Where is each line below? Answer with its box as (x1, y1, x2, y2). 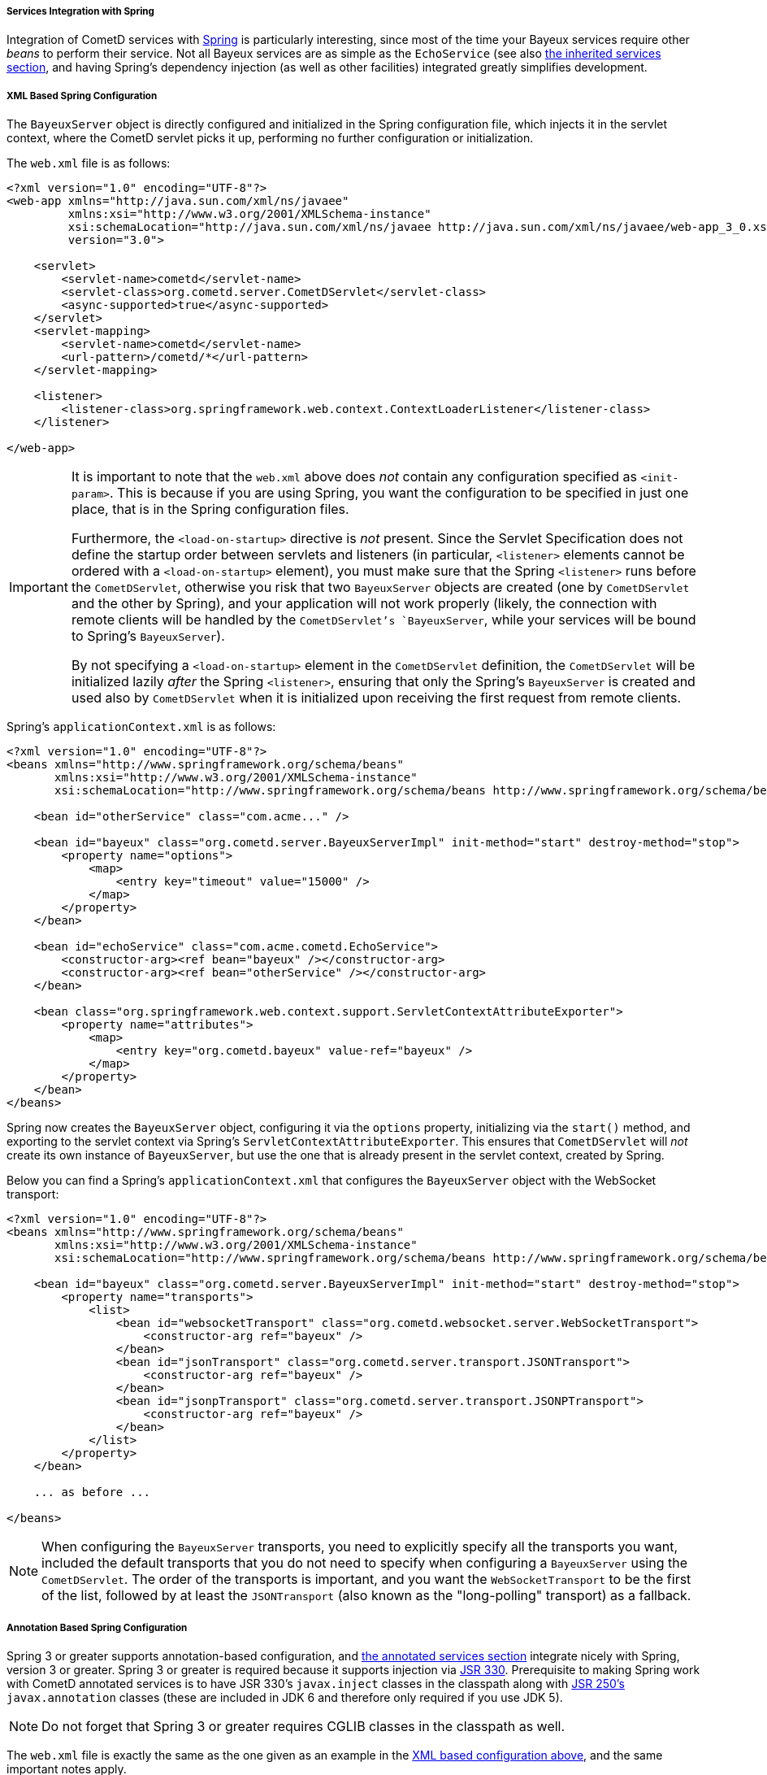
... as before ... (33, 1486, 151, 1499)
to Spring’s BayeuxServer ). (71, 628, 225, 645)
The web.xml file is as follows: (6, 156, 171, 171)
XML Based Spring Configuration (6, 89, 158, 102)
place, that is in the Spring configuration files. (71, 501, 349, 518)
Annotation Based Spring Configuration (6, 1621, 188, 1634)
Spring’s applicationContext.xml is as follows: (6, 720, 276, 734)
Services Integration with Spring (6, 6, 154, 17)
